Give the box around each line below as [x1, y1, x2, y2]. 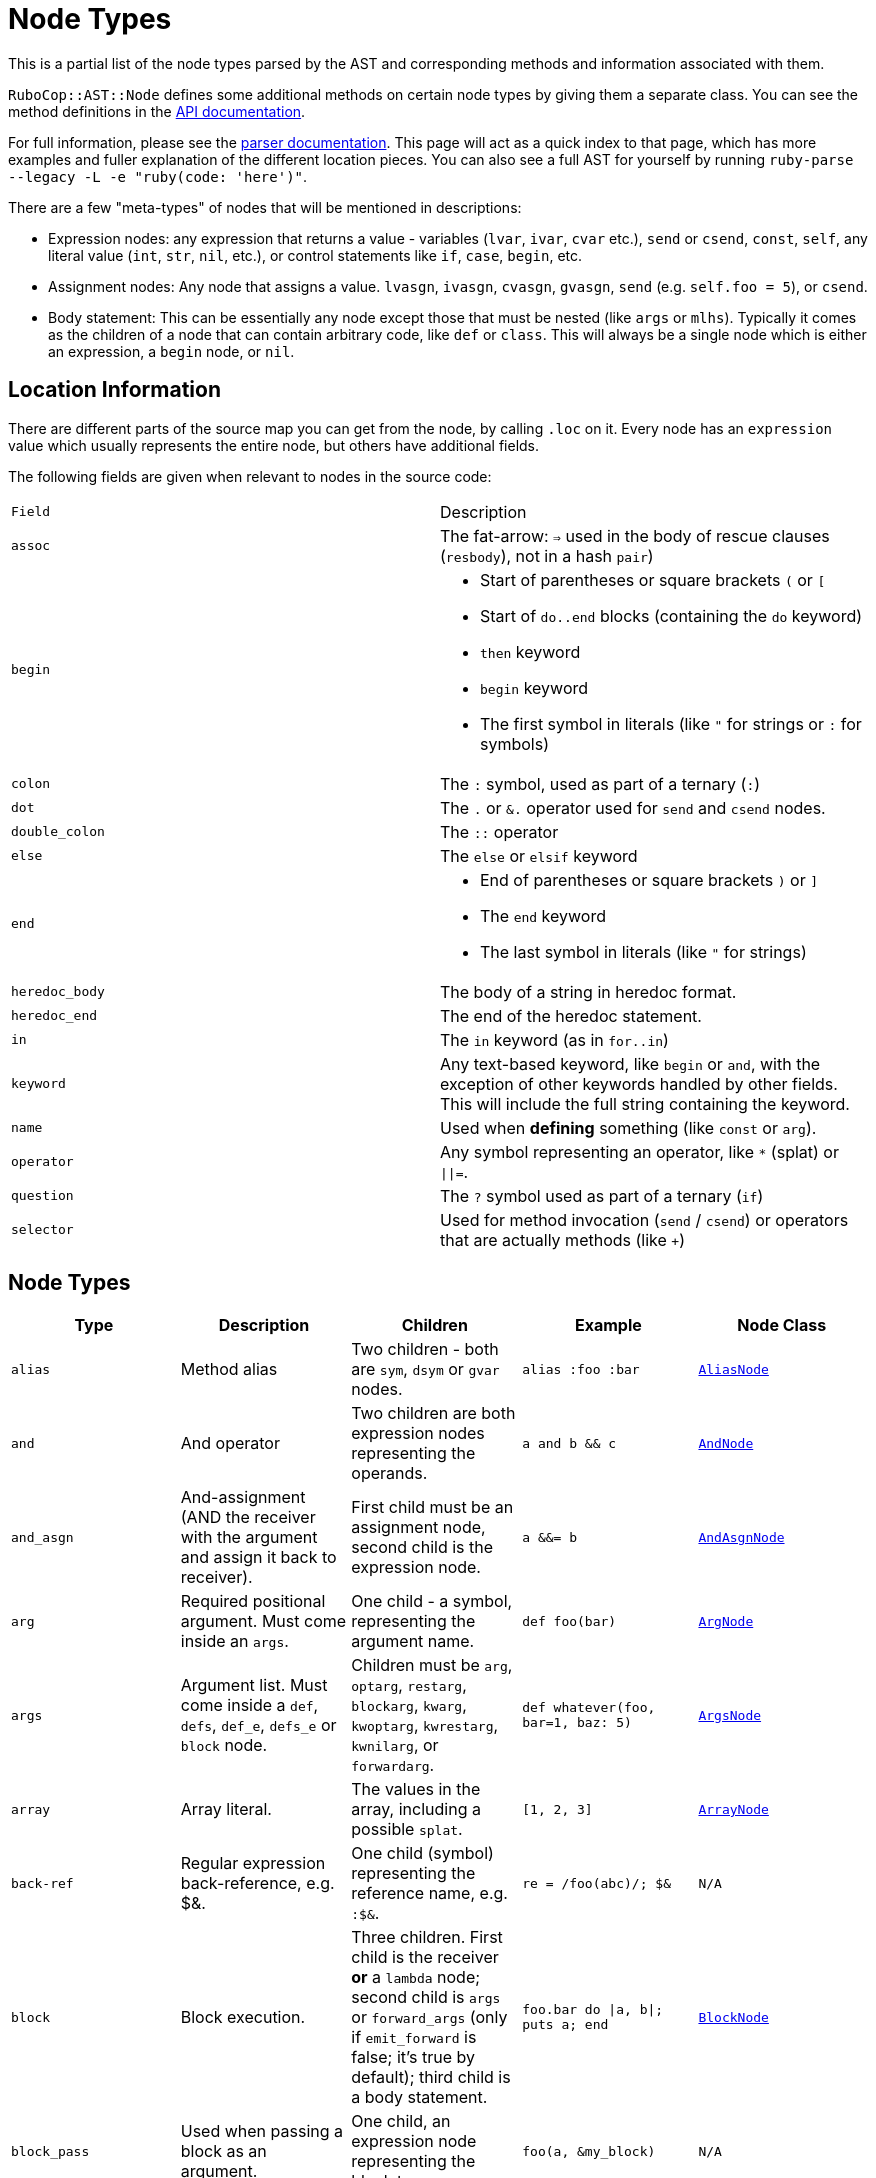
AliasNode [698, 1361, 769, 1377]
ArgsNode [698, 1707, 762, 1723]
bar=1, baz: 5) [522, 1715, 632, 1731]
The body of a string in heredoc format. [440, 981, 737, 1002]
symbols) [480, 733, 549, 754]
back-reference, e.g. [180, 1873, 335, 1894]
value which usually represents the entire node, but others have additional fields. [8, 436, 540, 454]
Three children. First [351, 1927, 503, 1948]
